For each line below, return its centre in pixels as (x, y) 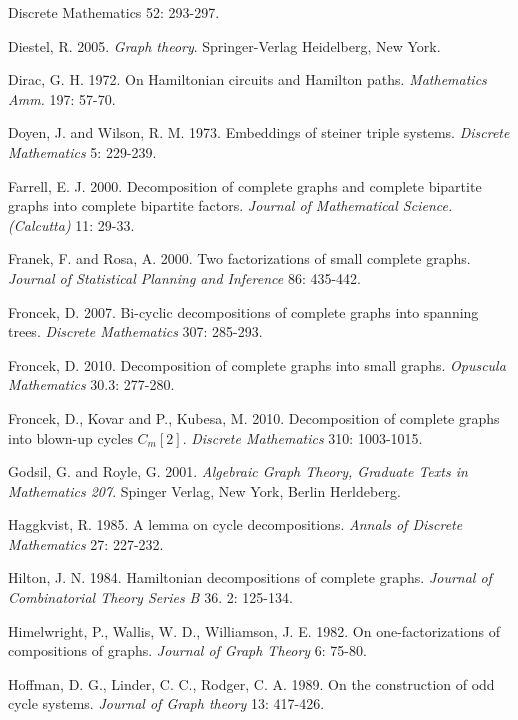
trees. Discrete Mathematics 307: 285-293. (135, 331)
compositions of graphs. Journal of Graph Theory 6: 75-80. (187, 650)
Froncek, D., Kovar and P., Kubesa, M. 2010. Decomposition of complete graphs (254, 417)
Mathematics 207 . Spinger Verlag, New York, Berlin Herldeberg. (204, 490)
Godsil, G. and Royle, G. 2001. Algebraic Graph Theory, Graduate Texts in (238, 471)
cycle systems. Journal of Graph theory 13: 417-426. (166, 703)
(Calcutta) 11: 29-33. (71, 224)
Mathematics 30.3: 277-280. (91, 384)
